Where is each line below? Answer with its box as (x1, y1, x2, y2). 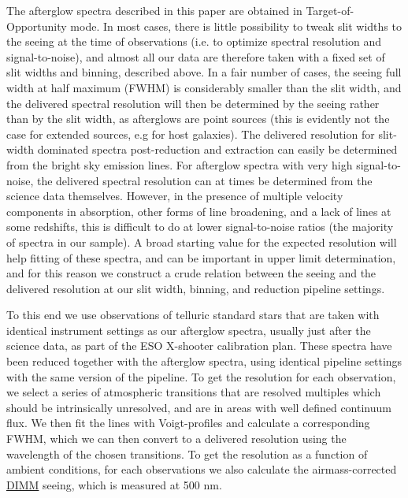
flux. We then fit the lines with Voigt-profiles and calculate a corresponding (6, 414, 370, 431)
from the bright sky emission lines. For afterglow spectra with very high (6, 156, 353, 173)
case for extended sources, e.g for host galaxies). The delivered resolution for (6, 125, 375, 142)
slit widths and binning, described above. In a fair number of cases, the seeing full (6, 64, 402, 80)
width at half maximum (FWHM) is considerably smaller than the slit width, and (6, 79, 402, 95)
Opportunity (6, 17, 67, 34)
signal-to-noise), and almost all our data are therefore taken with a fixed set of (6, 48, 385, 65)
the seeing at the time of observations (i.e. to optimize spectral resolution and (6, 33, 382, 50)
